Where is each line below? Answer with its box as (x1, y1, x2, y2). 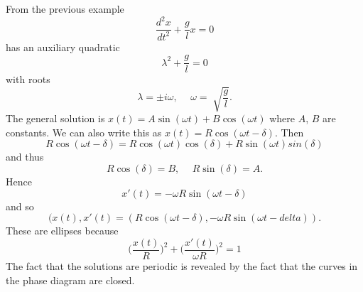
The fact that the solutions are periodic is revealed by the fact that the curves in (6, 258, 358, 273)
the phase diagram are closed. (6, 272, 135, 287)
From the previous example (6, 1, 124, 16)
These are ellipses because (6, 223, 119, 238)
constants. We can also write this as (6, 124, 162, 139)
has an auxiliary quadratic (6, 39, 120, 54)
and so (6, 198, 34, 213)
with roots (6, 72, 50, 87)
